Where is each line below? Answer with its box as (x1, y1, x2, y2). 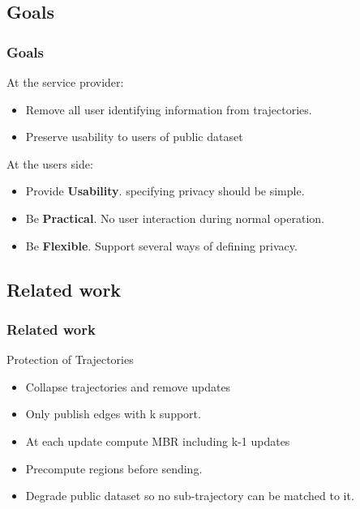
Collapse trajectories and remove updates (25, 378, 231, 395)
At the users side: (6, 155, 93, 172)
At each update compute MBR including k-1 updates (25, 432, 290, 449)
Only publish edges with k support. (25, 405, 201, 422)
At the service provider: (6, 74, 124, 90)
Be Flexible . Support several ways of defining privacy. (25, 237, 298, 254)
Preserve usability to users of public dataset (25, 128, 243, 145)
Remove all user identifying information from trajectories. (25, 101, 312, 118)
